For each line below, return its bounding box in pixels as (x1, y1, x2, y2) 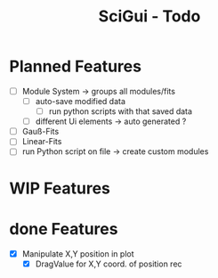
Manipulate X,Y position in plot (21, 248, 135, 259)
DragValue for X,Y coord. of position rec (35, 258, 182, 269)
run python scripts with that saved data (48, 106, 193, 117)
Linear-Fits (21, 136, 62, 147)
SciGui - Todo (98, 6, 201, 27)
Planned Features (9, 56, 142, 77)
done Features (9, 218, 118, 239)
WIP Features (9, 178, 111, 198)
